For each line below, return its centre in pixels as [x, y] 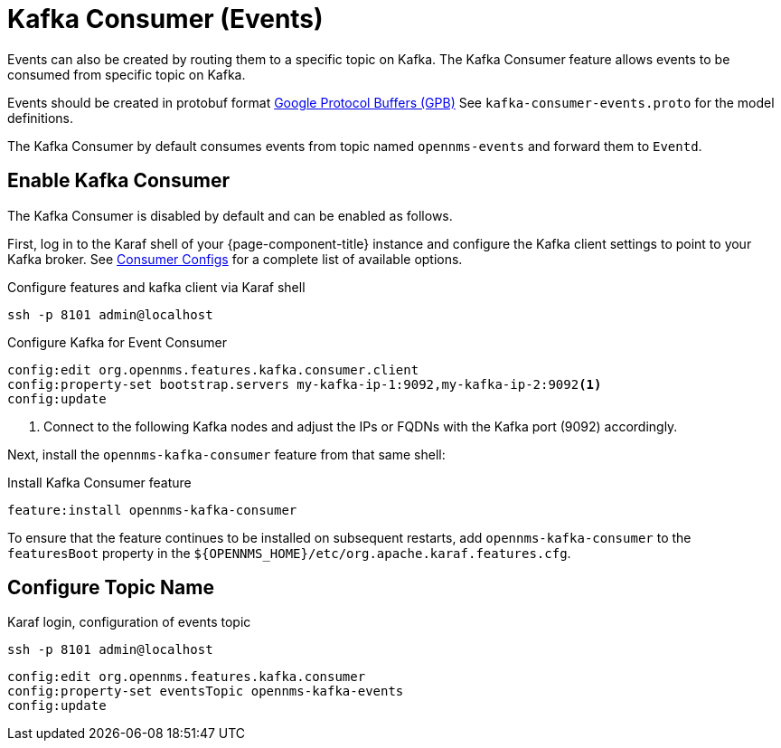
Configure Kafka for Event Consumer [117, 342]
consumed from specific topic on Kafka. [127, 74]
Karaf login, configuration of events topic [129, 622]
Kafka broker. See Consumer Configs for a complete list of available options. [235, 259]
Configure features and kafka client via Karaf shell [156, 287]
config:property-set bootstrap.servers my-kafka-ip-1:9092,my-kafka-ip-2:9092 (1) [305, 384]
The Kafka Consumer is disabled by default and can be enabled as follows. [230, 215]
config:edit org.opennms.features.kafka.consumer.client [213, 369]
